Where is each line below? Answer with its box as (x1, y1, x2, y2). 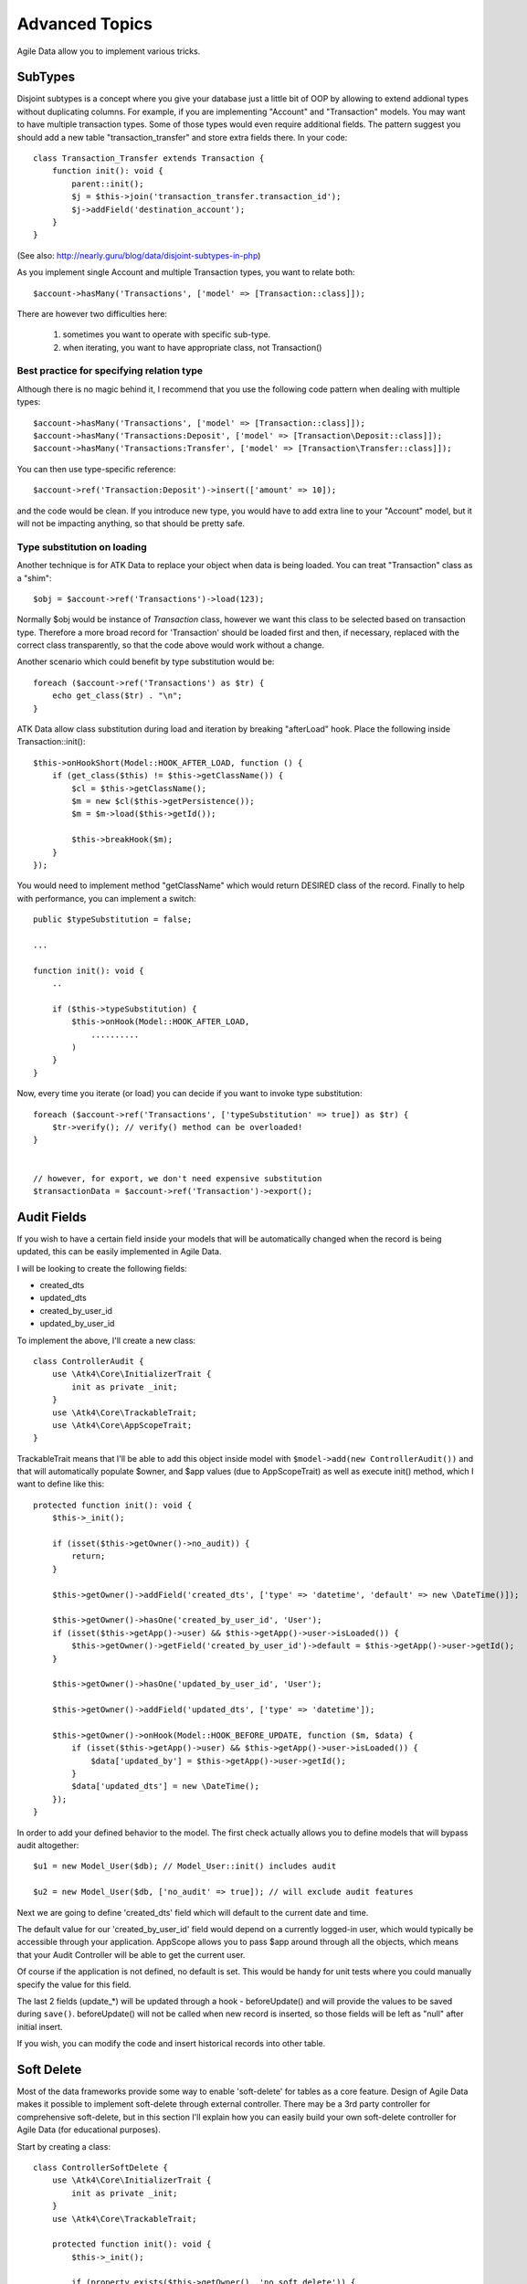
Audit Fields (16, 1209, 87, 1224)
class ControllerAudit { (33, 1356, 144, 1366)
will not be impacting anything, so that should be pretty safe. (16, 517, 246, 529)
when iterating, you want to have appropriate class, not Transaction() (62, 342, 322, 353)
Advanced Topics (16, 14, 153, 34)
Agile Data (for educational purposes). (16, 2124, 162, 2135)
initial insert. (16, 2021, 63, 2032)
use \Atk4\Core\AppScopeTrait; (51, 1420, 193, 1430)
